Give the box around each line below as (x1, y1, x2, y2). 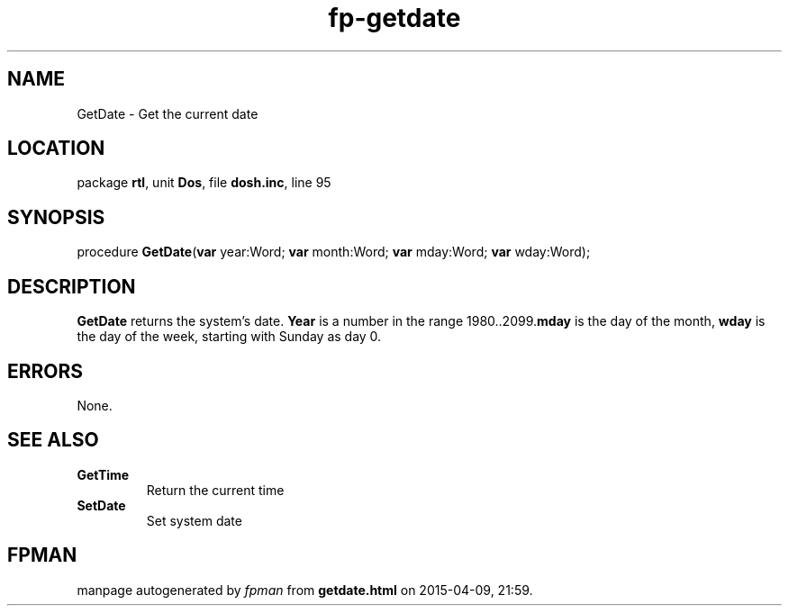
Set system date (146, 512, 242, 528)
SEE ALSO (7, 428, 99, 452)
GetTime (77, 466, 130, 482)
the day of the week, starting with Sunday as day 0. (77, 329, 382, 345)
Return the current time (146, 482, 285, 498)
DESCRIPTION (7, 275, 136, 298)
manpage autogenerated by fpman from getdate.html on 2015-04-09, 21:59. (77, 581, 533, 598)
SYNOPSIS (7, 205, 105, 229)
